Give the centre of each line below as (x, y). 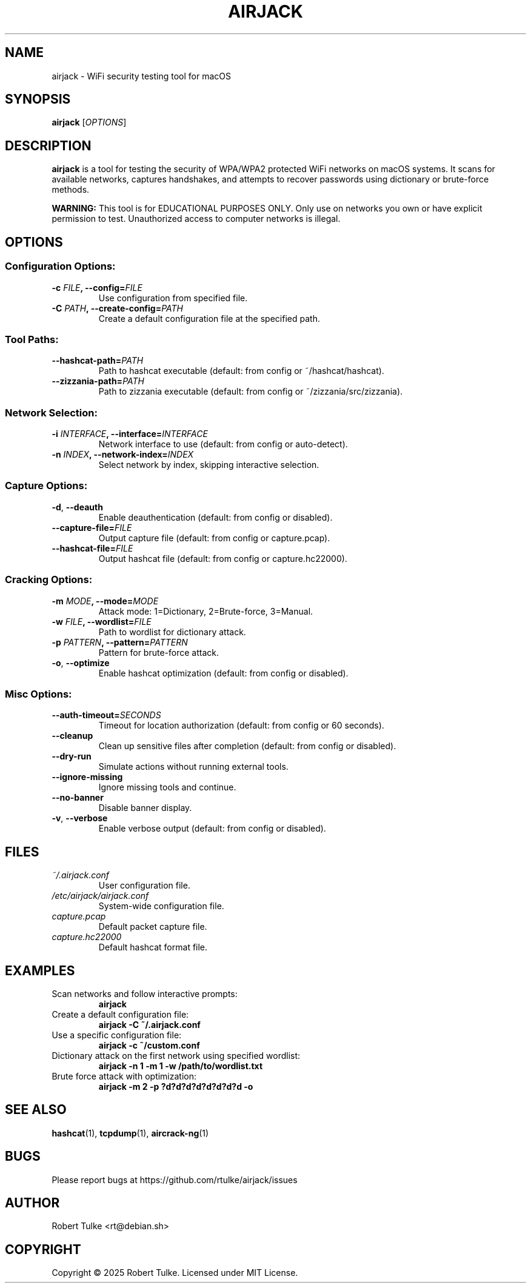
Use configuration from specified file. (173, 298)
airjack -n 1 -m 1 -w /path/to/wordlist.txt (181, 1066)
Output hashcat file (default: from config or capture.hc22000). (223, 558)
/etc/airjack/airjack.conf (100, 896)
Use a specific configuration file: (117, 1035)
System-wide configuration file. (161, 906)
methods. (71, 190)
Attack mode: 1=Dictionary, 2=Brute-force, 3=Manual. (206, 611)
